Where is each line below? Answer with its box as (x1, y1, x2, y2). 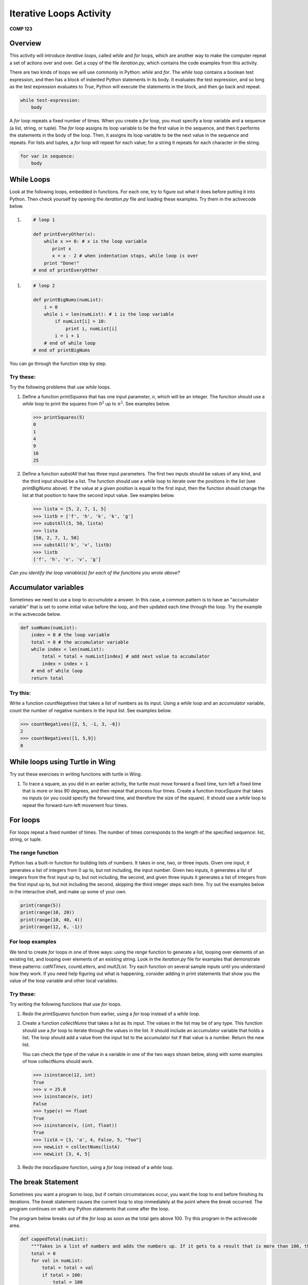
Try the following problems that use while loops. (9, 384, 111, 390)
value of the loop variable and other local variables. (9, 978, 118, 984)
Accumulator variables (9, 583, 84, 592)
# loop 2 (33, 283, 55, 288)
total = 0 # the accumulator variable (31, 639, 129, 645)
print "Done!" (44, 260, 80, 266)
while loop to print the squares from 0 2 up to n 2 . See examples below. (22, 400, 170, 407)
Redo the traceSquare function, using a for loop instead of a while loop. (22, 1164, 174, 1170)
